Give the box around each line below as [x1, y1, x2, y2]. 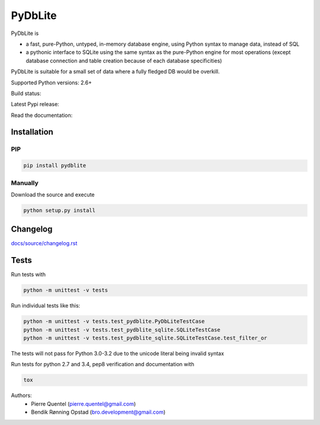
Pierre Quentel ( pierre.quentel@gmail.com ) [31, 400, 136, 407]
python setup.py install [23, 207, 96, 214]
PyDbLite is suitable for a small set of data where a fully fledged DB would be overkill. [11, 68, 220, 75]
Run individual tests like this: [11, 302, 81, 309]
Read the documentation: [11, 112, 73, 119]
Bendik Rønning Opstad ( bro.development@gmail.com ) [31, 408, 166, 416]
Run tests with [11, 271, 46, 278]
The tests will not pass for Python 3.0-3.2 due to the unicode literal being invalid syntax [11, 350, 225, 357]
